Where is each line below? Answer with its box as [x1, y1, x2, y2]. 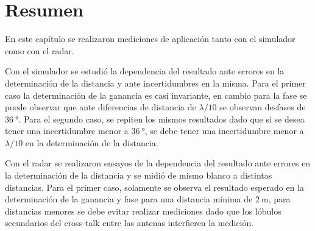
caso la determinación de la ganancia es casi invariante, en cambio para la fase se [5, 88, 307, 101]
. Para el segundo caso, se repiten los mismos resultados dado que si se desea [18, 112, 305, 125]
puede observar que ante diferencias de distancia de [5, 101, 196, 113]
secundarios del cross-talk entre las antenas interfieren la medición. [5, 216, 254, 229]
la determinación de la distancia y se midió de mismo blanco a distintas [5, 169, 272, 182]
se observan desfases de [219, 101, 306, 113]
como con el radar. [5, 44, 74, 57]
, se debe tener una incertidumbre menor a [144, 124, 304, 137]
